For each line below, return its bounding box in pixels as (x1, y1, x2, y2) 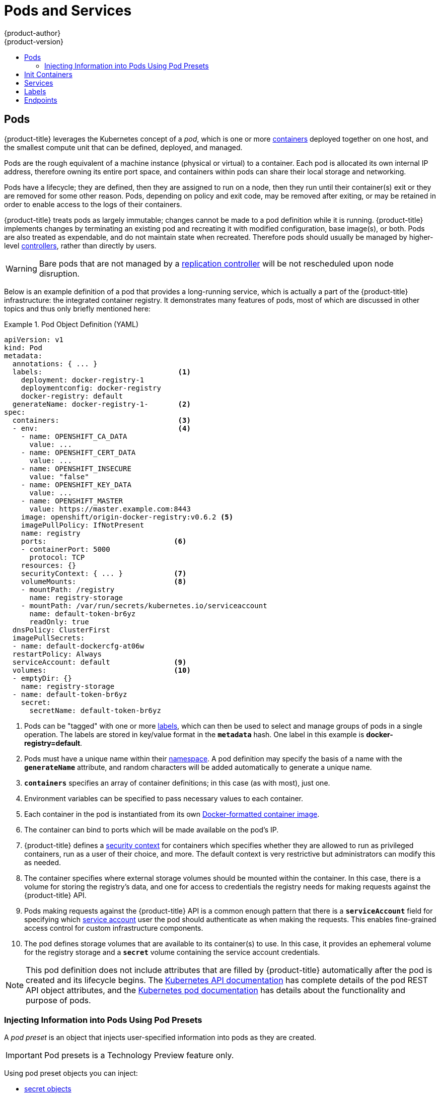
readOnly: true (29, 617, 89, 626)
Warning (6, 263, 37, 274)
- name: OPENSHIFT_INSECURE (21, 464, 131, 473)
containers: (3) (12, 416, 191, 424)
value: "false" (29, 472, 89, 481)
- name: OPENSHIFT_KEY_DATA (21, 480, 131, 489)
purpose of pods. (26, 995, 91, 1005)
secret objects (24, 1084, 71, 1093)
